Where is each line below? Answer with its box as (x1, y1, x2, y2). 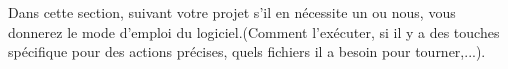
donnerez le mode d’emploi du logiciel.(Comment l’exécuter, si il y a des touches (8, 21, 500, 42)
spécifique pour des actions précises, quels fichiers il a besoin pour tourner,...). (8, 41, 486, 62)
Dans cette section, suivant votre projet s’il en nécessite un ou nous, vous (8, 2, 456, 22)
